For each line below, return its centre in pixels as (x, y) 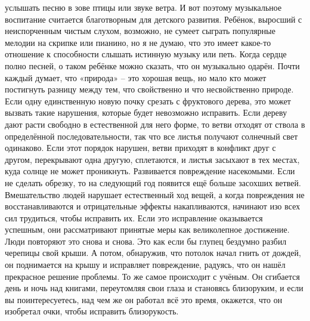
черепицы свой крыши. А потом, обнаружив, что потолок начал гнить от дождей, (153, 253)
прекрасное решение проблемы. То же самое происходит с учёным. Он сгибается (152, 276)
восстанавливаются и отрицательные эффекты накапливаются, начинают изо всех (153, 206)
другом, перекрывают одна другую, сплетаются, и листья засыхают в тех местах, (152, 159)
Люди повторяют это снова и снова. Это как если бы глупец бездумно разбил (146, 241)
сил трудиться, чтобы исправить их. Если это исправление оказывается (134, 217)
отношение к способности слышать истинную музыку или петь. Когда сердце (146, 54)
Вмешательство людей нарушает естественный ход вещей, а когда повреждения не (155, 194)
